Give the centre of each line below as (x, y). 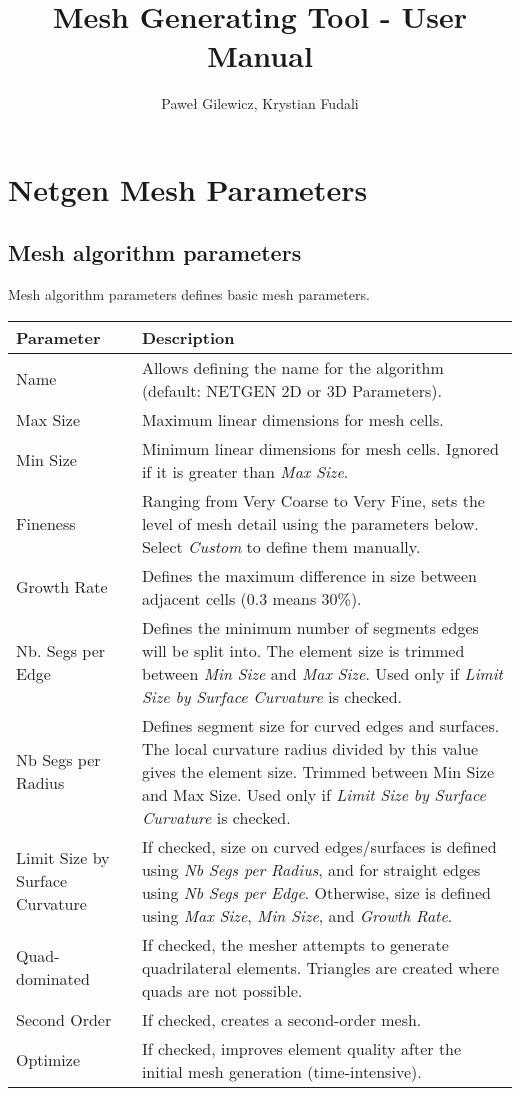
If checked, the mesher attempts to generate (295, 944)
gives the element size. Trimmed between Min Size (318, 771)
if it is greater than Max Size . (245, 471)
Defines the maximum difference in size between (309, 575)
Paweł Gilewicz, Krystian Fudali (260, 103)
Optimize (48, 1060)
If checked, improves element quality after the (301, 1048)
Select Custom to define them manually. (281, 546)
